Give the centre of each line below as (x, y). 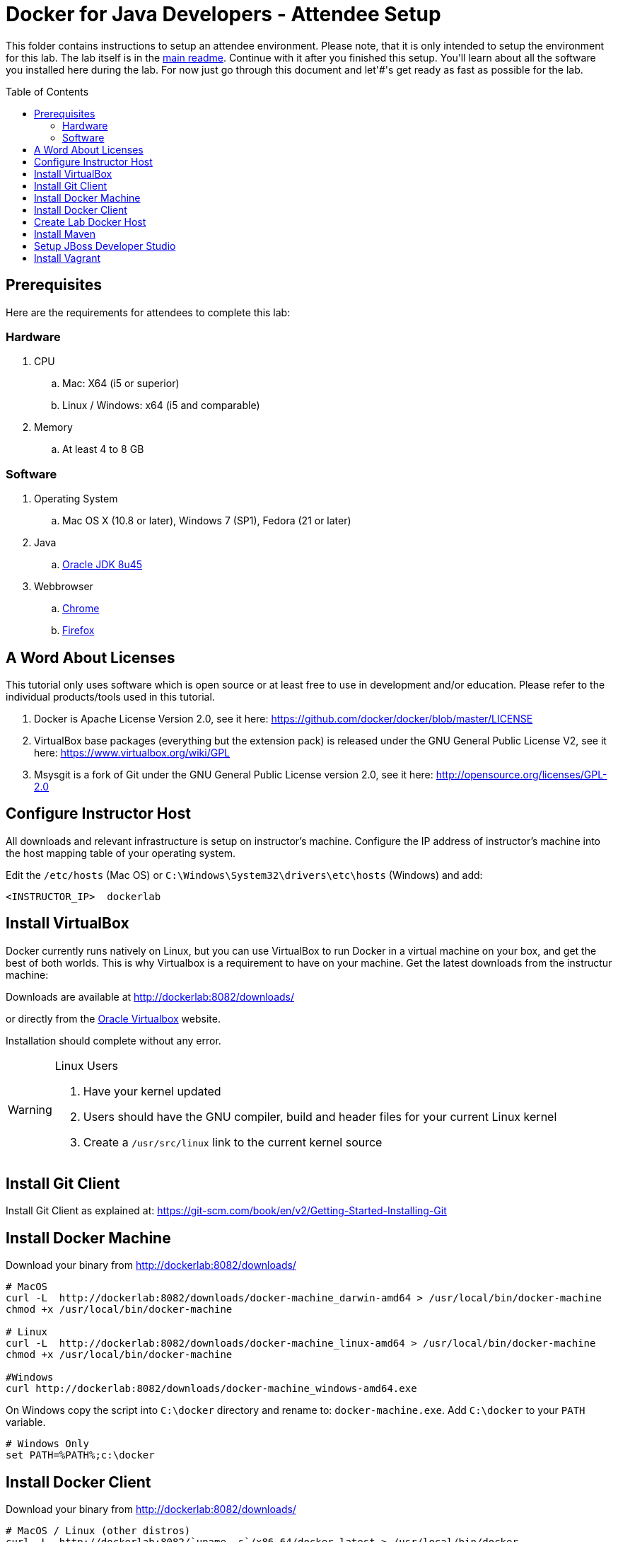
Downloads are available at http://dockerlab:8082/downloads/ (150, 996)
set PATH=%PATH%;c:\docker (80, 1455)
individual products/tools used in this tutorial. (110, 696)
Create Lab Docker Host (90, 221)
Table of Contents (47, 91)
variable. (26, 1422)
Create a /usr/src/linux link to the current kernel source (233, 1142)
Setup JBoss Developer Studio (105, 246)
